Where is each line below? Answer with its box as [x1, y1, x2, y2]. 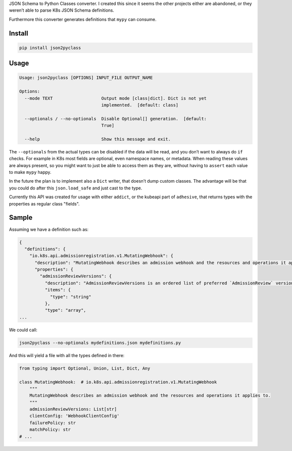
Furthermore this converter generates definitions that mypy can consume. [9, 16, 157, 22]
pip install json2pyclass [19, 45, 81, 51]
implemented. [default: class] [101, 102, 179, 108]
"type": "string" [50, 294, 91, 300]
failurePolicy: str [29, 420, 76, 426]
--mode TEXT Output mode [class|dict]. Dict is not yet [24, 95, 207, 101]
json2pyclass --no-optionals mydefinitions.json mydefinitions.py [19, 340, 181, 345]
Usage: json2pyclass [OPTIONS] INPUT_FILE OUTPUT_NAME [19, 75, 153, 80]
